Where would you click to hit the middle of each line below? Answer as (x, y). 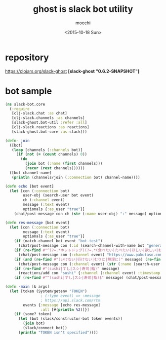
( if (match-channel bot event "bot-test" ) (58, 241)
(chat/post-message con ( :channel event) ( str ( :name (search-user (89, 264)
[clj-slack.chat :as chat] (40, 113)
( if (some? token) (33, 314)
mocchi (83, 23)
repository (27, 57)
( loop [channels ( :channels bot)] (47, 150)
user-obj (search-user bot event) (58, 195)
